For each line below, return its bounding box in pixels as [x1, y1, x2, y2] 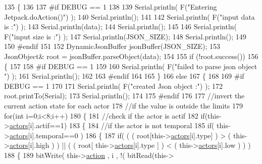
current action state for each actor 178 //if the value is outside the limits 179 [4, 100, 243, 111]
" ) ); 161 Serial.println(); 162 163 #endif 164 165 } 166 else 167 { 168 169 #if [4, 71, 244, 81]
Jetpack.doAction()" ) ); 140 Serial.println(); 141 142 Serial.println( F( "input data [4, 11, 255, 22]
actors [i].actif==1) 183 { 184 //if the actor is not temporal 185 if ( [9, 120, 215, 131]
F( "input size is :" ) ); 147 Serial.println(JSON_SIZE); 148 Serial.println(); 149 [4, 31, 246, 41]
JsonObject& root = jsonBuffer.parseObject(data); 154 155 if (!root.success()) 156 [4, 50, 258, 61]
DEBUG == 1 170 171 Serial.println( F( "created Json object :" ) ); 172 [4, 80, 223, 91]
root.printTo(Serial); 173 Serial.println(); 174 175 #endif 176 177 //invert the [4, 90, 245, 101]
